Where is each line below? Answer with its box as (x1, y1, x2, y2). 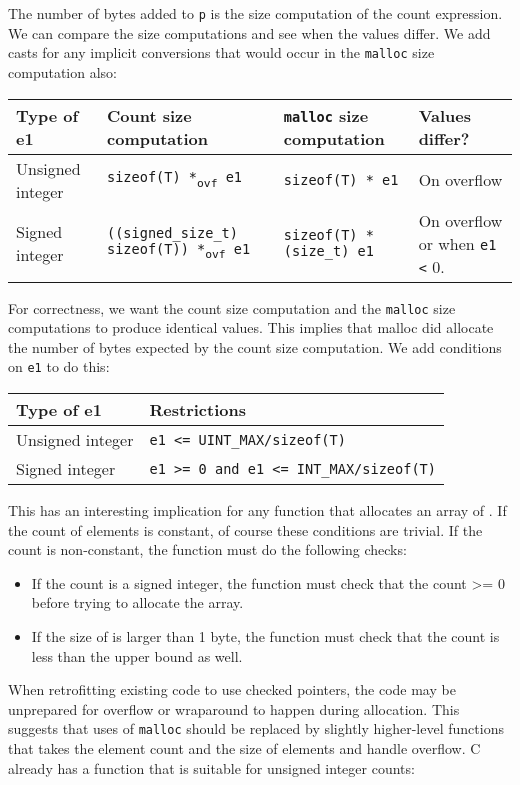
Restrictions (149, 398, 246, 421)
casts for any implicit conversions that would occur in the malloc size (8, 42, 435, 63)
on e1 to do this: (8, 356, 110, 377)
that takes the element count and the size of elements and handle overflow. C (8, 738, 481, 758)
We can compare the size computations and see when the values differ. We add (8, 22, 491, 43)
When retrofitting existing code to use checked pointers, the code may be (8, 679, 456, 700)
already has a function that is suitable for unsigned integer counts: (8, 757, 415, 778)
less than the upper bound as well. (31, 645, 243, 666)
